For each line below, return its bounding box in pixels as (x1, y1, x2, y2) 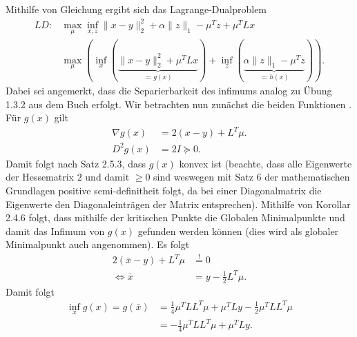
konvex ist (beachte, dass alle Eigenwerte (179, 156, 352, 170)
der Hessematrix (6, 170, 74, 184)
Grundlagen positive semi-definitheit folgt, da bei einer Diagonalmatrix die (6, 183, 322, 197)
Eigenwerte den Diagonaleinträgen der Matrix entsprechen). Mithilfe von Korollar (6, 196, 351, 211)
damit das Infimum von (6, 223, 105, 238)
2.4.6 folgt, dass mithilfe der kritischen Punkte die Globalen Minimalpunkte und (6, 210, 345, 225)
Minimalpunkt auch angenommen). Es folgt (6, 237, 190, 252)
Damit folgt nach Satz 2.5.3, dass (6, 156, 146, 170)
